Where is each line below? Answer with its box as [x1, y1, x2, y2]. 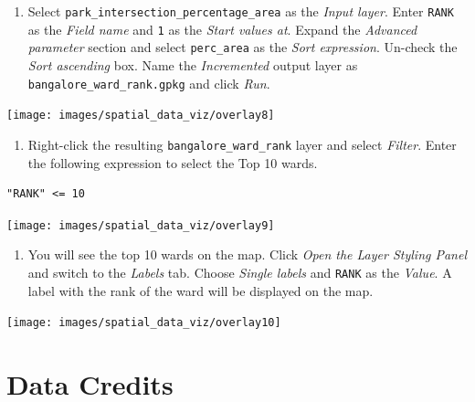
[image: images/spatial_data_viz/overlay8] [6, 109, 275, 122]
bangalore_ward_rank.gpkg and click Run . [27, 73, 270, 92]
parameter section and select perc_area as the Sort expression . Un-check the [27, 37, 458, 57]
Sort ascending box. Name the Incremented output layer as [27, 55, 358, 74]
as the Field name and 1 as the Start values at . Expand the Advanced [27, 19, 417, 38]
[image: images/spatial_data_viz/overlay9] [6, 218, 275, 232]
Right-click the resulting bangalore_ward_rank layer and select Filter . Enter [27, 134, 457, 153]
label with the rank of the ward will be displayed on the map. [27, 280, 374, 300]
